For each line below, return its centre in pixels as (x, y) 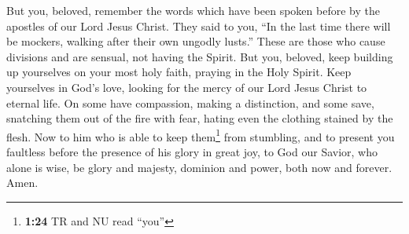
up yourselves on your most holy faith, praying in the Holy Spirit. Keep (179, 72)
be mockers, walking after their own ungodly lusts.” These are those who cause (196, 41)
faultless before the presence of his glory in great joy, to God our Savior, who (192, 152)
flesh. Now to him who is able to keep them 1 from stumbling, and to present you (201, 135)
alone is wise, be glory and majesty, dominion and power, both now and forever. (199, 167)
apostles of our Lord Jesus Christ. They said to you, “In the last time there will (199, 26)
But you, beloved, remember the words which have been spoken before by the (193, 10)
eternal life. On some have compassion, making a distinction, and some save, (190, 102)
